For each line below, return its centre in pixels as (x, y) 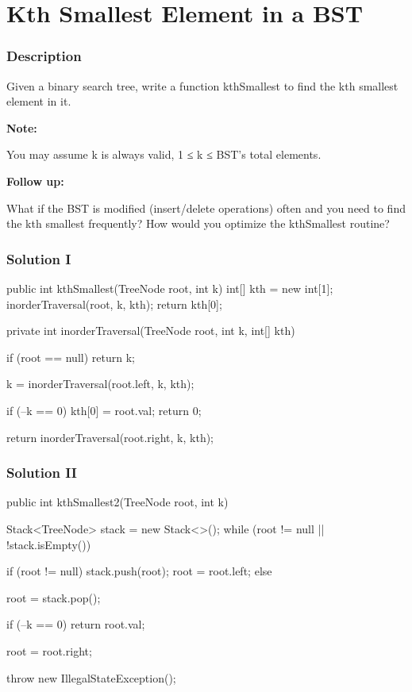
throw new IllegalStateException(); (91, 677)
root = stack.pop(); (54, 597)
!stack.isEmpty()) (49, 544)
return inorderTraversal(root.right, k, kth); (110, 437)
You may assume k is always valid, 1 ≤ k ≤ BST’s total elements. (164, 154)
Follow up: (35, 181)
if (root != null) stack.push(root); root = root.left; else (139, 571)
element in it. (39, 101)
